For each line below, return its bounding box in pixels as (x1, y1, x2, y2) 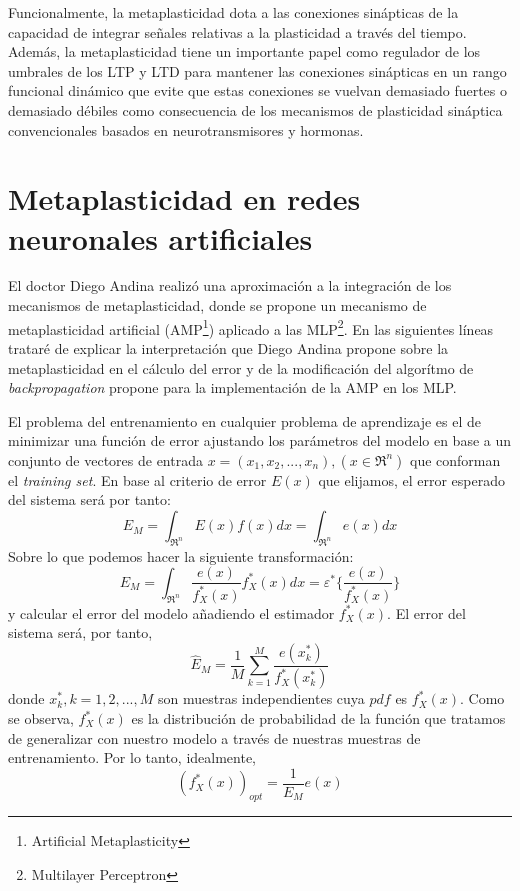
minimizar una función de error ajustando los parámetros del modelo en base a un (8, 430, 512, 451)
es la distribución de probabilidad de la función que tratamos (131, 708, 506, 729)
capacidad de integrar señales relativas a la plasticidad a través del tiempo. (8, 21, 467, 42)
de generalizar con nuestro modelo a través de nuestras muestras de (8, 727, 421, 748)
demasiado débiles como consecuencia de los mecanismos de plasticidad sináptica (8, 99, 503, 120)
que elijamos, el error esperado (318, 469, 506, 490)
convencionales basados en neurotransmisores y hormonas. (8, 119, 364, 140)
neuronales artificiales (8, 217, 313, 258)
